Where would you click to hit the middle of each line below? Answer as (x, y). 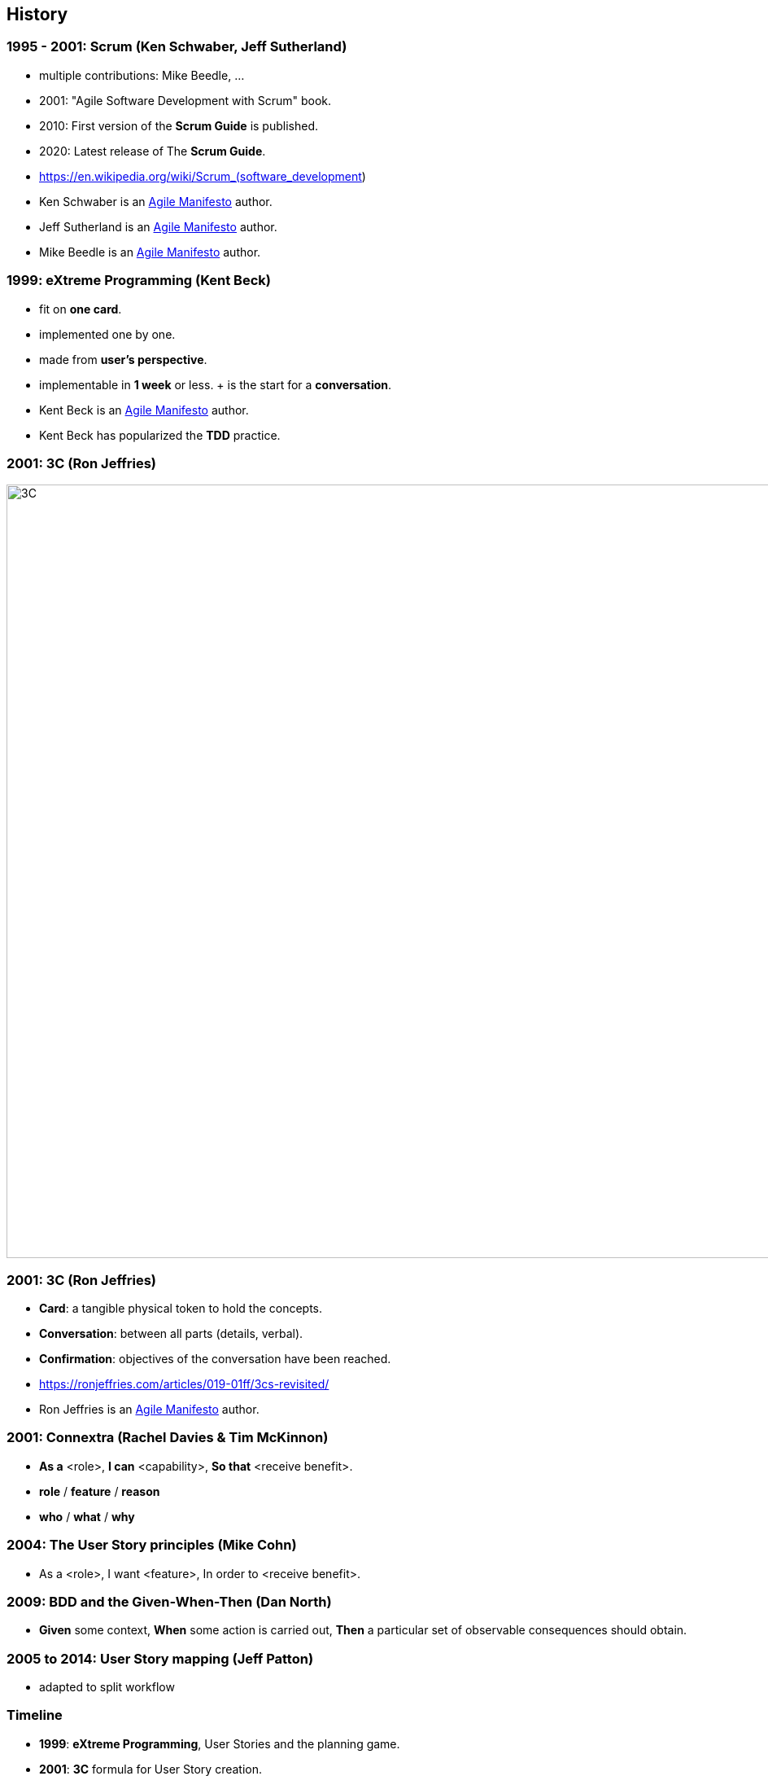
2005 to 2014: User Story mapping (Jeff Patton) (160, 1658)
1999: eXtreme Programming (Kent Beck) (139, 281)
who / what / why (87, 1516)
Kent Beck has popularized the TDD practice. (160, 435)
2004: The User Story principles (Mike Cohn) (152, 1545)
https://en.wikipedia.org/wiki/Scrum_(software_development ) (203, 176)
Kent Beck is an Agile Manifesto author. (144, 410)
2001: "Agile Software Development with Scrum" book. (185, 100)
